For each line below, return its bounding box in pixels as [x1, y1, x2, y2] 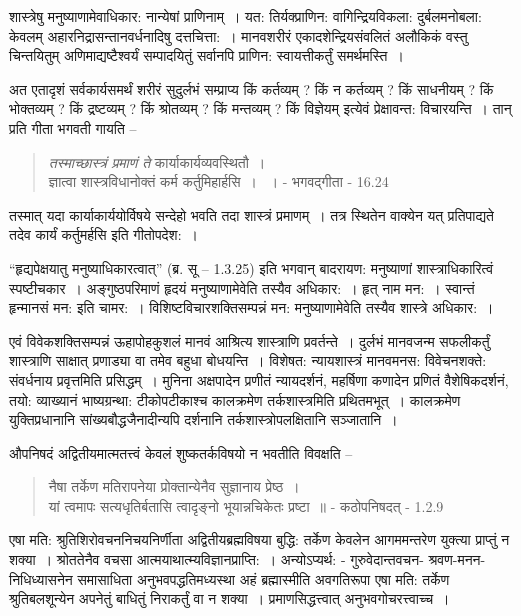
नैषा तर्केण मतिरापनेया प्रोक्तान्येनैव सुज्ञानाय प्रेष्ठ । [48, 476, 300, 497]
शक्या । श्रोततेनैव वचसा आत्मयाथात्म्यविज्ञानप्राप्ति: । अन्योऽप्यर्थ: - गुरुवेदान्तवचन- [9, 549, 424, 570]
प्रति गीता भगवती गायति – [9, 117, 137, 138]
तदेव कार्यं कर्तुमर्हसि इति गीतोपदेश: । [9, 224, 198, 245]
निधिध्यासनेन [9, 568, 73, 589]
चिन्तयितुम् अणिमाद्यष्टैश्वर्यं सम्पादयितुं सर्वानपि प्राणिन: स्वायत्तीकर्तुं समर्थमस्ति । [9, 45, 404, 66]
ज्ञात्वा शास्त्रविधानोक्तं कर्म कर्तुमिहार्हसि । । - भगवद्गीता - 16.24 [48, 171, 389, 192]
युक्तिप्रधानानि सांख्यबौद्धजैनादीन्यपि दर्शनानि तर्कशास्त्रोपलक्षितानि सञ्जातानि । [9, 409, 398, 430]
